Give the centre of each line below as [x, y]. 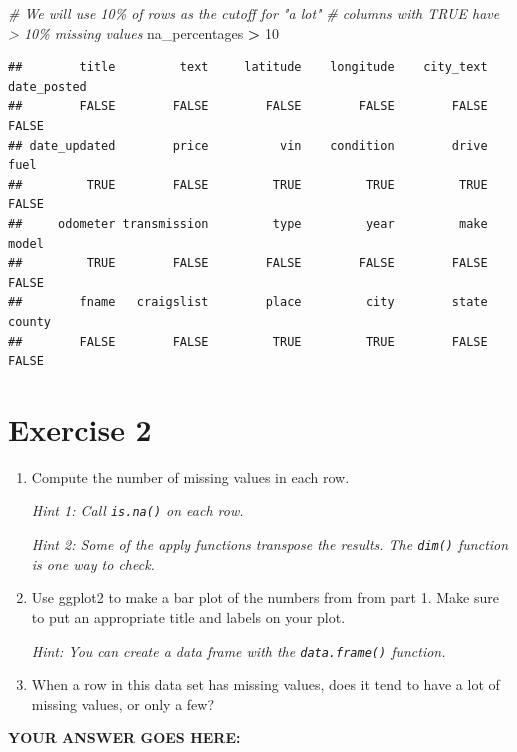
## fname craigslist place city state [248, 302]
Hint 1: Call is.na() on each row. [137, 510]
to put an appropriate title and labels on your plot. [188, 616]
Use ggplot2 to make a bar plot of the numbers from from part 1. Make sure [265, 597]
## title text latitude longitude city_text [248, 67]
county [29, 321]
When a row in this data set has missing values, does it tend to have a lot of [265, 684]
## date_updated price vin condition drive [248, 145]
